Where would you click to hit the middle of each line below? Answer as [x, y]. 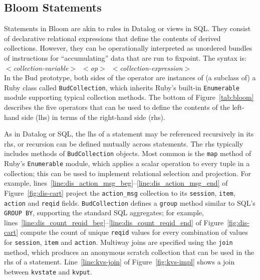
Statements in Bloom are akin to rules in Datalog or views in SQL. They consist [127, 28]
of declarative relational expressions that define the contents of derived [112, 38]
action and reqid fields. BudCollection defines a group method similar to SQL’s [130, 202]
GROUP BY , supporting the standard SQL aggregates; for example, [104, 213]
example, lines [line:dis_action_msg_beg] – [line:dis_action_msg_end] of [116, 183]
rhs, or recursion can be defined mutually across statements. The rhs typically [124, 143]
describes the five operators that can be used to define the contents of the [117, 107]
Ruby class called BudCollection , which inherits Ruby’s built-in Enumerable [122, 87]
